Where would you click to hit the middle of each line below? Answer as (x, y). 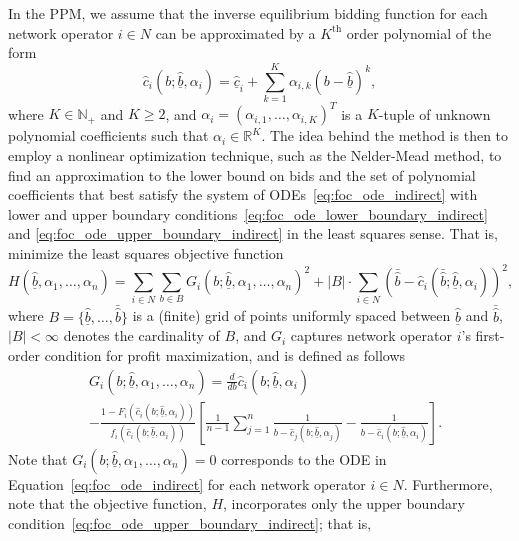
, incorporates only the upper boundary (344, 503)
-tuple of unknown (434, 113)
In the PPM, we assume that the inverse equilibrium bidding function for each (248, 13)
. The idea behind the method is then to (385, 135)
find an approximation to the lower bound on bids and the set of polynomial (242, 174)
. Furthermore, (448, 483)
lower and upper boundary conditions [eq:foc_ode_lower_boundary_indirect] (248, 213)
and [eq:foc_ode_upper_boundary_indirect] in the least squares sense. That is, (253, 233)
